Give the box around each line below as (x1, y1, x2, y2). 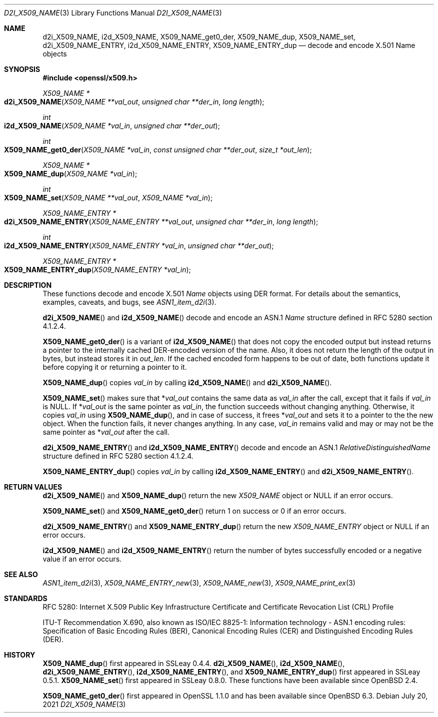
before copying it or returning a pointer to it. (42, 363, 187, 371)
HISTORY (4, 651, 35, 659)
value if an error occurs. (42, 555, 122, 563)
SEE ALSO (4, 570, 38, 579)
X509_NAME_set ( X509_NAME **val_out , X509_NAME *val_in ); (4, 193, 213, 202)
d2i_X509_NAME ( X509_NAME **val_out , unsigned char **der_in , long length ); (4, 97, 264, 106)
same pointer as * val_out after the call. (42, 428, 169, 436)
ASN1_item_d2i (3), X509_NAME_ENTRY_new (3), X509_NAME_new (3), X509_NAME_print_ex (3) (42, 579, 355, 587)
